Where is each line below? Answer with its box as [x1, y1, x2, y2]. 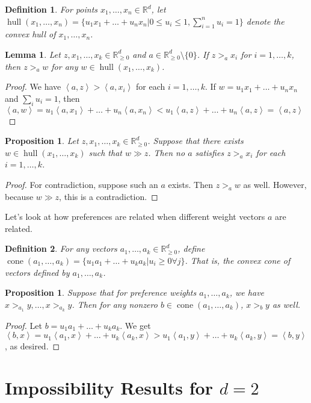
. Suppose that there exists [147, 134, 244, 147]
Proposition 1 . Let [5, 134, 79, 147]
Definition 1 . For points [5, 3, 98, 15]
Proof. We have [5, 80, 61, 93]
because [5, 190, 34, 202]
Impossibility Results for [5, 375, 213, 400]
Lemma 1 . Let [5, 48, 61, 60]
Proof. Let [5, 319, 42, 331]
